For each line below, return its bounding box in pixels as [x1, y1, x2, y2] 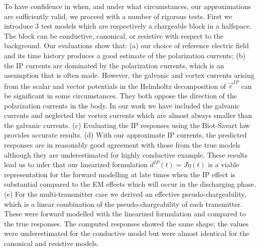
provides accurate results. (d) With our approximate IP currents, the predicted [4, 130, 247, 140]
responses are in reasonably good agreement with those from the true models [4, 140, 240, 150]
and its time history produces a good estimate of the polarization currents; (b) [4, 50, 245, 60]
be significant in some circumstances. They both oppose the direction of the [4, 90, 237, 101]
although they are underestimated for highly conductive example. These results [4, 149, 248, 160]
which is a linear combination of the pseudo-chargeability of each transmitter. [4, 198, 242, 209]
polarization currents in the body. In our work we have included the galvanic [4, 100, 240, 110]
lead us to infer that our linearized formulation [4, 159, 148, 170]
